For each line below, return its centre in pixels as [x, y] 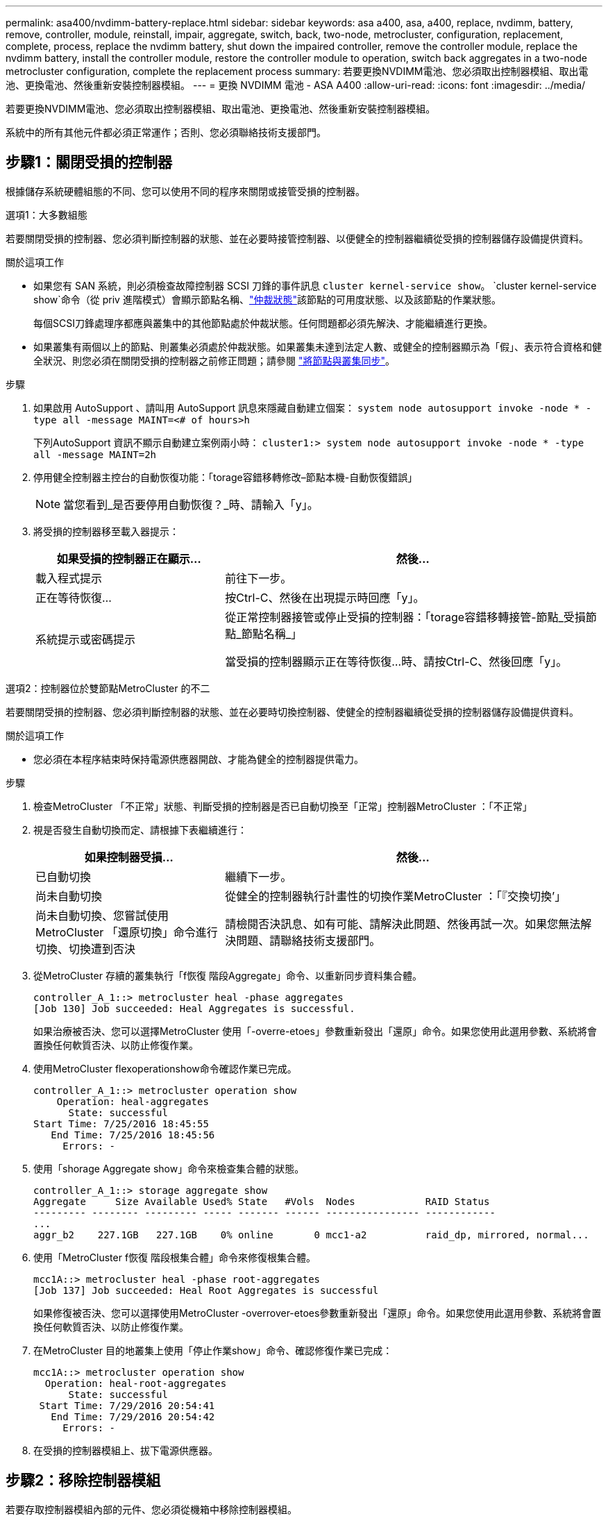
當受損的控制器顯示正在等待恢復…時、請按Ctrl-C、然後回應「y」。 [396, 661]
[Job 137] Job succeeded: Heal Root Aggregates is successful [206, 1290]
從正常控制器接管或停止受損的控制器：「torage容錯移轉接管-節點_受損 [405, 617]
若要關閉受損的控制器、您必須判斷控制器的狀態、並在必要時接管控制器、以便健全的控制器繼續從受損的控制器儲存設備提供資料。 [297, 238]
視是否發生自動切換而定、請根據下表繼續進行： [140, 829]
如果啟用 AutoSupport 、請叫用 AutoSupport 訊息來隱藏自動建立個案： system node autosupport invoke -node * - [313, 407]
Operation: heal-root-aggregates [136, 1383]
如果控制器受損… [129, 857]
